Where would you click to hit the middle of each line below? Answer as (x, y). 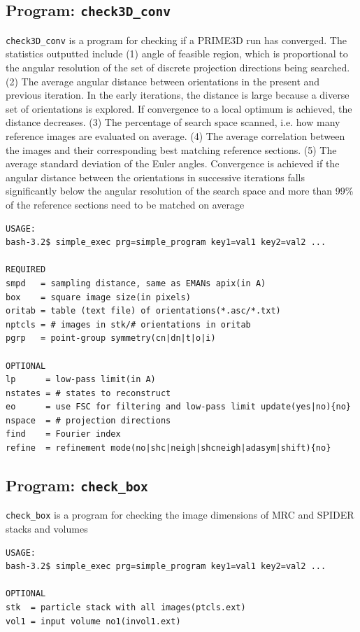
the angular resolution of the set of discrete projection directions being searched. (178, 68)
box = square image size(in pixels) (98, 297)
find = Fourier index (63, 434)
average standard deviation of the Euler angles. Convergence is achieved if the (173, 163)
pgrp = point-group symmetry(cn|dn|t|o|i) (111, 338)
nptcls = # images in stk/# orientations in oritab (128, 324)
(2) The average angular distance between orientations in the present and (163, 81)
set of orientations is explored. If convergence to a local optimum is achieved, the (179, 108)
